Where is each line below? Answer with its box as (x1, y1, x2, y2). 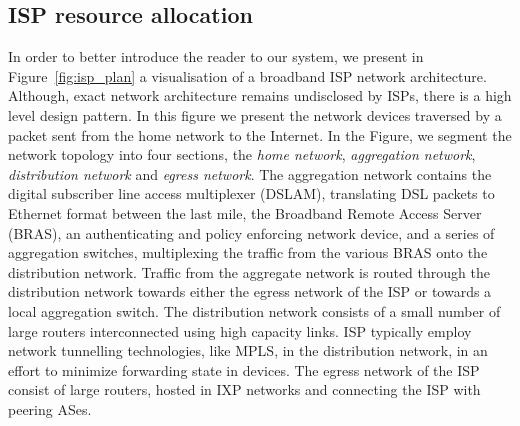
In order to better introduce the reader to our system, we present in (8, 46, 424, 67)
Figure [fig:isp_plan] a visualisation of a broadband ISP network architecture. (8, 65, 487, 86)
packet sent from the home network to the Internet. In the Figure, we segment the (8, 124, 512, 145)
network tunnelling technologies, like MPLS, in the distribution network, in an (8, 340, 488, 361)
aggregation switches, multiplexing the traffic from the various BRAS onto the (8, 242, 488, 263)
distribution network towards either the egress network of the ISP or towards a (8, 281, 492, 302)
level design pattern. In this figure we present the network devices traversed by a (8, 104, 502, 125)
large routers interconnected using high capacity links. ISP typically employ (8, 320, 472, 341)
